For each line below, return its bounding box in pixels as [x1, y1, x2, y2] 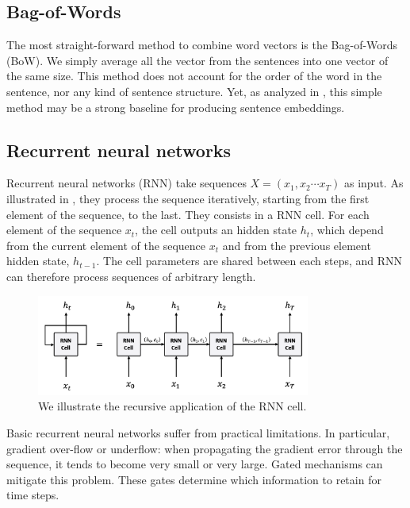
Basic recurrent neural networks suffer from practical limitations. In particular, [6, 424, 390, 441]
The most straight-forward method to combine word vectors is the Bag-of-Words [6, 37, 398, 53]
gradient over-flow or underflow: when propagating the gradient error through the [6, 440, 403, 456]
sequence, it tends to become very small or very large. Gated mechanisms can [6, 456, 383, 472]
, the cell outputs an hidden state [135, 221, 297, 238]
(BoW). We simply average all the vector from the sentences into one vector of [6, 52, 389, 68]
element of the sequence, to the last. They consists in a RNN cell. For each [6, 206, 370, 222]
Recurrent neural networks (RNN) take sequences [6, 175, 247, 191]
